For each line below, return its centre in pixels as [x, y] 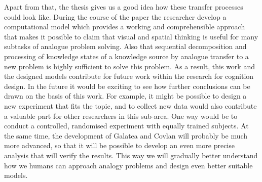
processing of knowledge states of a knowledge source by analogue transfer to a [126, 56]
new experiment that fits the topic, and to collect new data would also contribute [130, 105]
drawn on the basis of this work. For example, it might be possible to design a [125, 96]
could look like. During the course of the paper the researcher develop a [115, 16]
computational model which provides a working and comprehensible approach [125, 27]
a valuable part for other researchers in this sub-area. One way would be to [121, 116]
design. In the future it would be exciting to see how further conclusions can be [127, 86]
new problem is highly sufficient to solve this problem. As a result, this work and [129, 66]
